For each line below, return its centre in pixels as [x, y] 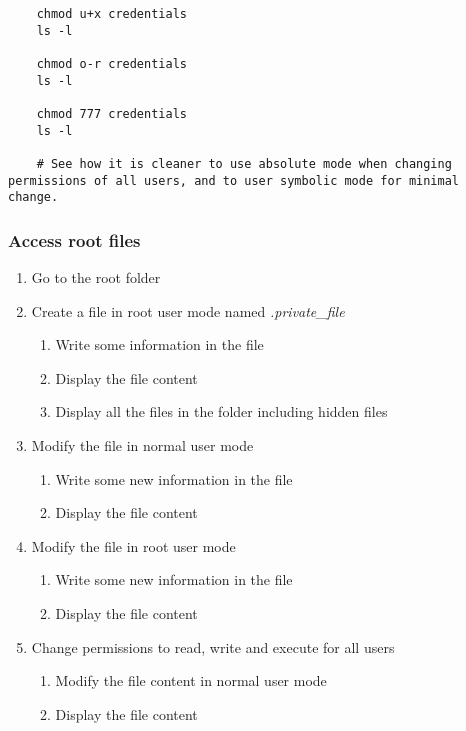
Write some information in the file [159, 344]
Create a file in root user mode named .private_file [188, 310]
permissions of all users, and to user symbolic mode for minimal [234, 180]
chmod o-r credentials [111, 63]
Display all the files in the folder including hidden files [221, 411]
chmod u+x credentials [111, 14]
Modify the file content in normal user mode [191, 680]
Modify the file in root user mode [133, 545]
